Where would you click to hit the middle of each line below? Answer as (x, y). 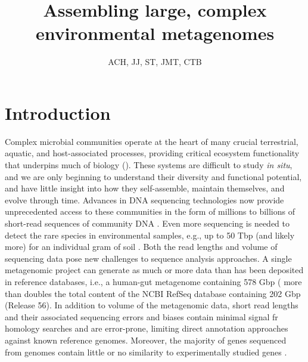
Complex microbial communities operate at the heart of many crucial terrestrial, (152, 141)
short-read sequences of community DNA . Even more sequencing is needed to (147, 223)
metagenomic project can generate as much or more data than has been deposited (154, 270)
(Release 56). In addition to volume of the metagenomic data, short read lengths (152, 305)
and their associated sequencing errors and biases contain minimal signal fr (141, 316)
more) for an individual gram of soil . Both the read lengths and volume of (141, 247)
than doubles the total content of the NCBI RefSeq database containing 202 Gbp (153, 293)
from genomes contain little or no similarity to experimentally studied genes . (146, 352)
